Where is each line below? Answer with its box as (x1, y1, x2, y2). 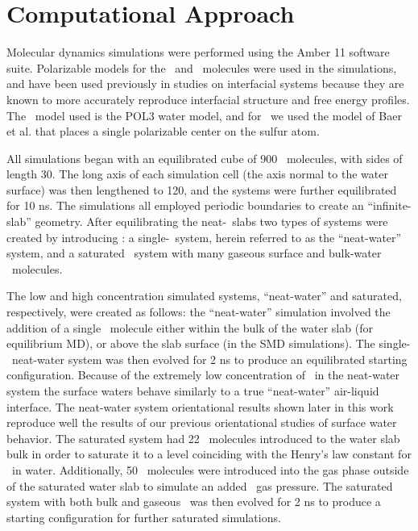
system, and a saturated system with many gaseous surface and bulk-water (6, 245, 382, 261)
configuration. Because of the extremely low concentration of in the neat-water (6, 366, 400, 383)
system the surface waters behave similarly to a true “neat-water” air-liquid (6, 383, 379, 399)
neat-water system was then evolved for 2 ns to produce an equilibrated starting (11, 350, 408, 367)
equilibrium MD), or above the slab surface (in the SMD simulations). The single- (6, 335, 411, 352)
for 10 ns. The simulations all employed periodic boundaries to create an (6, 197, 364, 214)
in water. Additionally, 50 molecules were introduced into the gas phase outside (11, 461, 409, 478)
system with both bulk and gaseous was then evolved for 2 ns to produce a (6, 493, 381, 510)
